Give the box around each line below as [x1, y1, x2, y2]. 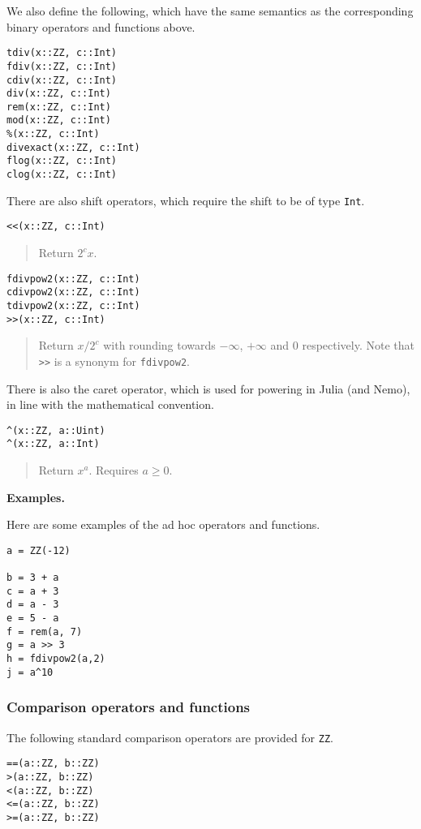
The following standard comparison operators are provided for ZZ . [6, 728, 333, 745]
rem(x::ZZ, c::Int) [6, 101, 111, 113]
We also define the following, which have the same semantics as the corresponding [6, 2, 414, 19]
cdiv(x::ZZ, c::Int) [6, 74, 118, 86]
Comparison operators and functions [6, 697, 251, 717]
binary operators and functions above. [6, 18, 195, 35]
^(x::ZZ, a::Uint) [6, 424, 105, 436]
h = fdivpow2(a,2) [6, 653, 105, 665]
